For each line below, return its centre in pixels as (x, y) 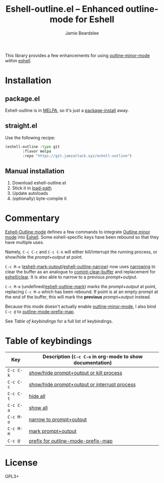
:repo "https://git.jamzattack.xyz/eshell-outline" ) (77, 156)
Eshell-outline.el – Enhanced (65, 9)
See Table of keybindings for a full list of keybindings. (59, 321)
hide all (37, 396)
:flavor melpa (37, 151)
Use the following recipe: (30, 137)
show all (38, 408)
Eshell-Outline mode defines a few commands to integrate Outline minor (78, 232)
